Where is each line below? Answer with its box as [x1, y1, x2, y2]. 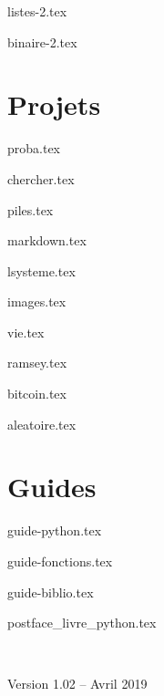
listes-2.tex [7, 2, 67, 20]
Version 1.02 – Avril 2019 [7, 674, 148, 693]
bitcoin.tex [7, 384, 67, 403]
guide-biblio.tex [7, 582, 94, 601]
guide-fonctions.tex [7, 551, 113, 570]
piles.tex [7, 200, 54, 219]
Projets [7, 86, 101, 123]
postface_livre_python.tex [7, 613, 157, 632]
